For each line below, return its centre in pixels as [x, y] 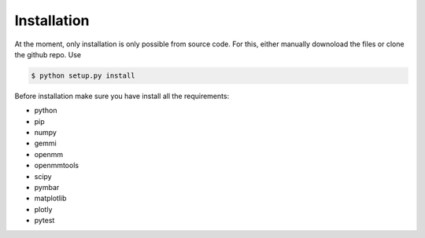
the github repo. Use [48, 54]
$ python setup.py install [83, 75]
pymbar [47, 188]
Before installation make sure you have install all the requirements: [122, 96]
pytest [44, 221]
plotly [43, 209]
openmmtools [56, 166]
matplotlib [50, 198]
